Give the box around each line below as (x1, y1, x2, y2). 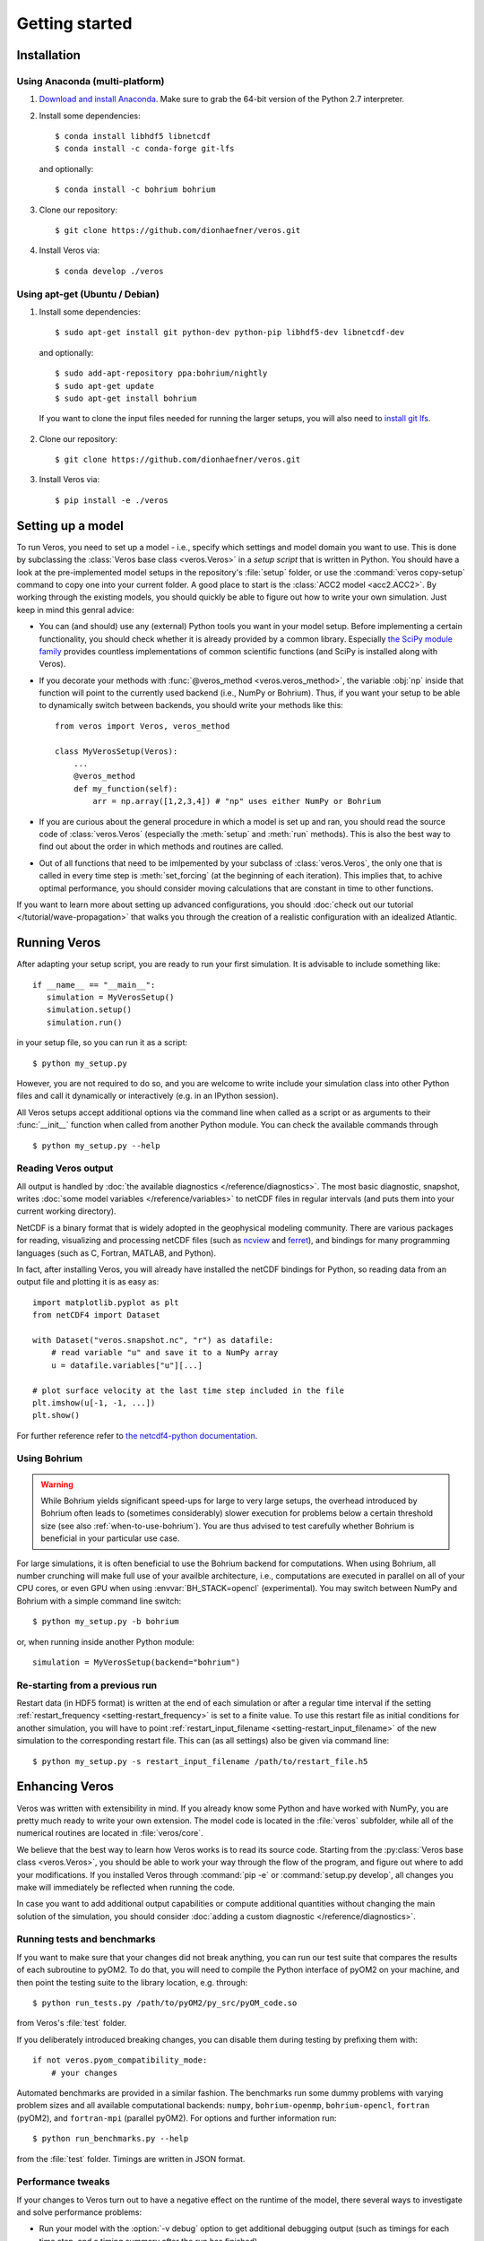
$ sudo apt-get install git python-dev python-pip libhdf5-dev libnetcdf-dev (55, 327, 405, 338)
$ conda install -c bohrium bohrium (55, 185, 216, 195)
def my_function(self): (73, 783, 178, 793)
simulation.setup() (46, 1005, 133, 1015)
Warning (40, 1479, 73, 1490)
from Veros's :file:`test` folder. (16, 2018, 127, 2029)
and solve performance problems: (16, 2207, 143, 2218)
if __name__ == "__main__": (32, 980, 156, 990)
